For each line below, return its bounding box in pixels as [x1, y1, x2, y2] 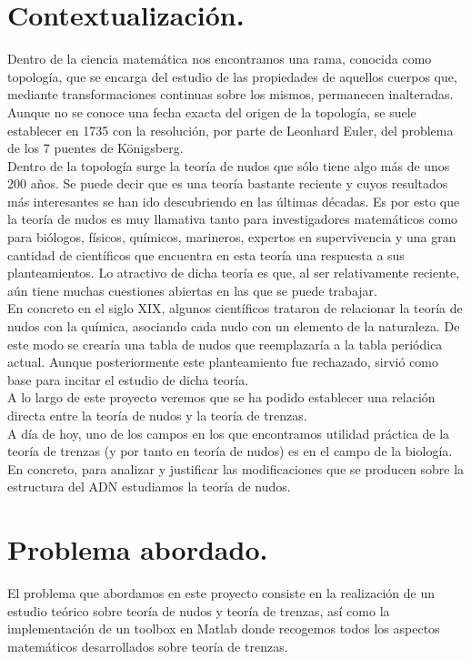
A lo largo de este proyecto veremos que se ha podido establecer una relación [7, 388, 436, 407]
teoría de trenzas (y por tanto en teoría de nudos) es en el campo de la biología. [7, 441, 453, 461]
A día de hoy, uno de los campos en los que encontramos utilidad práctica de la [7, 423, 450, 442]
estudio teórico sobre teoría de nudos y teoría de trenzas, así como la [7, 601, 390, 620]
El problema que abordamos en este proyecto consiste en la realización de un [7, 583, 436, 603]
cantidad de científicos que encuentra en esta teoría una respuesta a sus [7, 245, 405, 264]
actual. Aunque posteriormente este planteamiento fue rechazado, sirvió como [7, 352, 439, 371]
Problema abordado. [7, 531, 268, 568]
